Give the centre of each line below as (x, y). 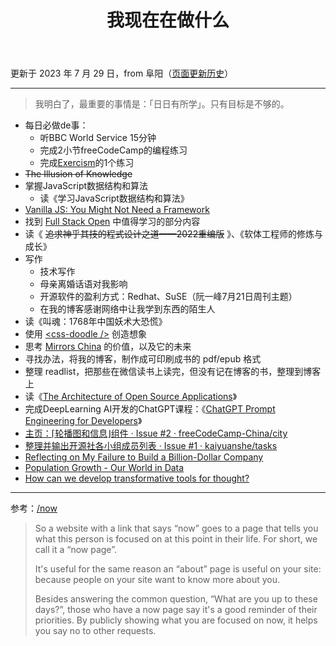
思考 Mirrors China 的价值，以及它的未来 (108, 347)
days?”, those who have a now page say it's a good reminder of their (176, 610)
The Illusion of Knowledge (78, 174)
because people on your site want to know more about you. (157, 580)
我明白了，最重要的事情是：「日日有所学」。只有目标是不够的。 (162, 104)
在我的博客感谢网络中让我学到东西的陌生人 (127, 309)
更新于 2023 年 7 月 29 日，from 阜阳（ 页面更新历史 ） (122, 73)
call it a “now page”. (75, 550)
